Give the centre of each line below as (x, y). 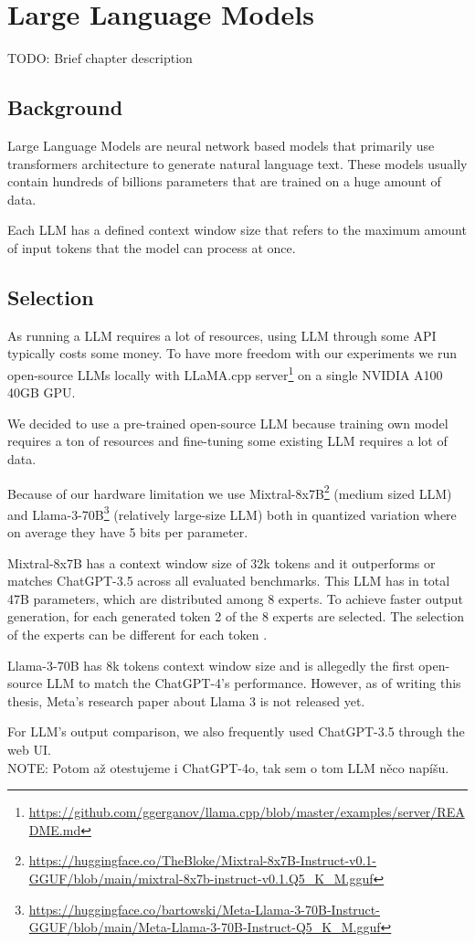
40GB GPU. (42, 392)
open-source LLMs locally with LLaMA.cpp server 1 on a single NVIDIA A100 (225, 373)
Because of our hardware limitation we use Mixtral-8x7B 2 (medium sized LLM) (230, 492)
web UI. (29, 749)
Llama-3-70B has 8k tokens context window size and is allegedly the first (211, 665)
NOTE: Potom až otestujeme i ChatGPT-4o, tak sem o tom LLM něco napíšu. (228, 767)
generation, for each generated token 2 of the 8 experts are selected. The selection (236, 616)
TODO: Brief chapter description (100, 58)
